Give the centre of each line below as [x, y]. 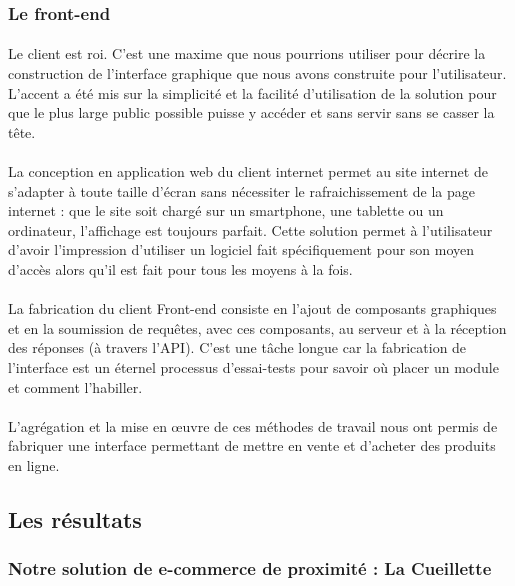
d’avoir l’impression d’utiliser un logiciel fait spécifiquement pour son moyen [241, 249]
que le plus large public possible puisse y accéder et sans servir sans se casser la [251, 112]
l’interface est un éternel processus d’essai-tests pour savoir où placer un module [253, 366]
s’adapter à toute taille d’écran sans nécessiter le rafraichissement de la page [241, 190]
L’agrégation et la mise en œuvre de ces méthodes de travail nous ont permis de [253, 425]
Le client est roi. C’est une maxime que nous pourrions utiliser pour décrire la [247, 53]
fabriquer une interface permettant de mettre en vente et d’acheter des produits [252, 445]
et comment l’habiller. [75, 386]
